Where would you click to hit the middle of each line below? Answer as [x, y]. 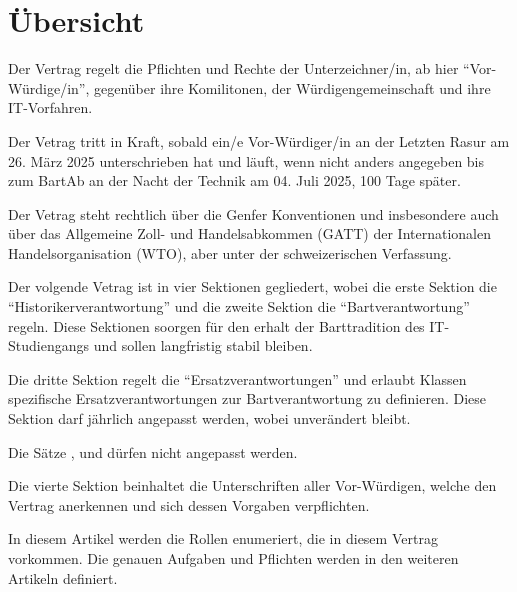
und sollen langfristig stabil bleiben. [203, 345]
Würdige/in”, [49, 87]
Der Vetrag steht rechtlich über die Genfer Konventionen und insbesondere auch [253, 213]
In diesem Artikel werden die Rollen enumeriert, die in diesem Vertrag [223, 538]
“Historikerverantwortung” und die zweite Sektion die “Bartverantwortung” [239, 306]
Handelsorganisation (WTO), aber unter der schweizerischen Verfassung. [230, 252]
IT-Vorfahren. [50, 107]
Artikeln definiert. [63, 577]
